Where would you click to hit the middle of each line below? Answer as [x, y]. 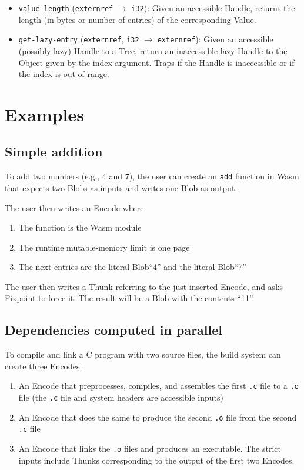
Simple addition [54, 151]
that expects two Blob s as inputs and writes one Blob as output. [121, 187]
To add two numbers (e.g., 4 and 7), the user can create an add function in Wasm [152, 176]
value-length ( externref [66, 8]
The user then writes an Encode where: [76, 207]
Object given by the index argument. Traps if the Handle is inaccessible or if [156, 62]
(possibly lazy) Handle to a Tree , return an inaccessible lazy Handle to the [153, 50]
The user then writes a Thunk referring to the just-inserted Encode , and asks [144, 286]
